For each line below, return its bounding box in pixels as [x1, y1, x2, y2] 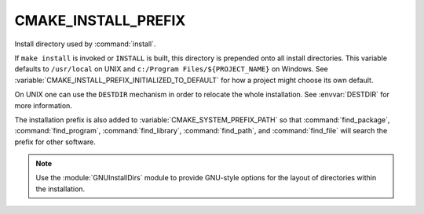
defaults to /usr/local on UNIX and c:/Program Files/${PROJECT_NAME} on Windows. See [14, 64, 329, 74]
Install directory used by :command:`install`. [14, 39, 156, 49]
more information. [14, 100, 72, 110]
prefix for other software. [14, 137, 96, 147]
